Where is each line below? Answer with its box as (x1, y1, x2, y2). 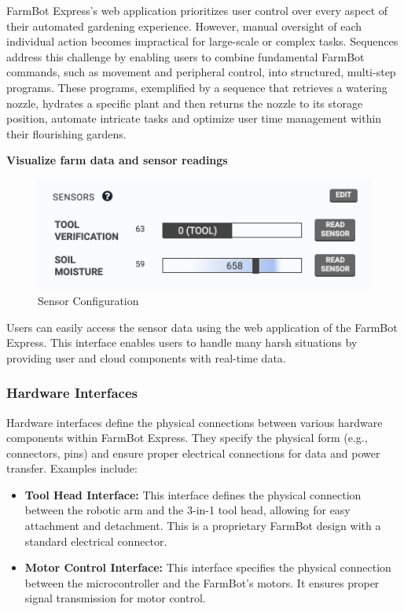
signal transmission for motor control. (24, 590, 206, 606)
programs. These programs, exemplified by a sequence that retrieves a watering (6, 79, 387, 95)
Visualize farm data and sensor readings (6, 152, 228, 168)
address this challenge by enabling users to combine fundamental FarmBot (6, 48, 365, 64)
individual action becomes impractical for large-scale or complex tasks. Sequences (6, 33, 398, 50)
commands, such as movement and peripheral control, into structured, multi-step (6, 64, 396, 80)
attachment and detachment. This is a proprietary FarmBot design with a (24, 517, 381, 534)
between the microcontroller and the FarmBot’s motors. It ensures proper (24, 574, 380, 591)
